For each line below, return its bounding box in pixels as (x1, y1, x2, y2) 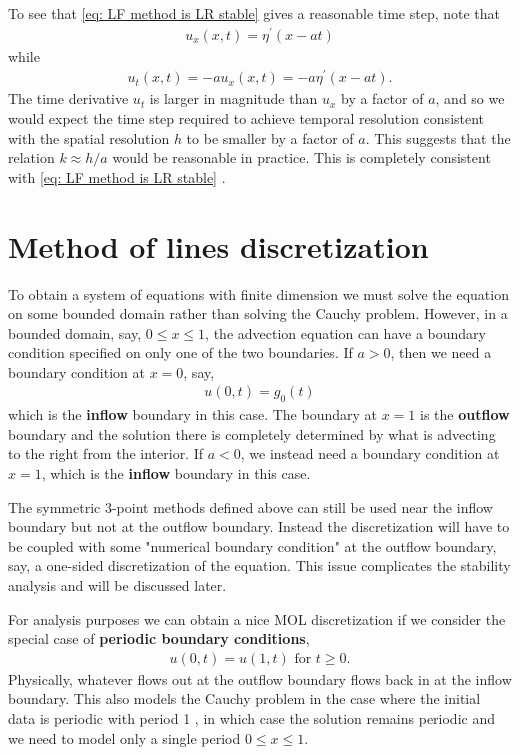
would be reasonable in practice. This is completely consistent (112, 147, 491, 168)
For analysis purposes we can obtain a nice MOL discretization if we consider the (8, 608, 506, 629)
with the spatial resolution (8, 127, 170, 148)
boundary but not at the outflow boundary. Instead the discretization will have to (8, 516, 510, 537)
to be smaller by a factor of (186, 127, 354, 148)
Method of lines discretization (8, 225, 429, 266)
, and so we (435, 88, 505, 109)
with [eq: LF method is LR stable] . (8, 166, 226, 187)
